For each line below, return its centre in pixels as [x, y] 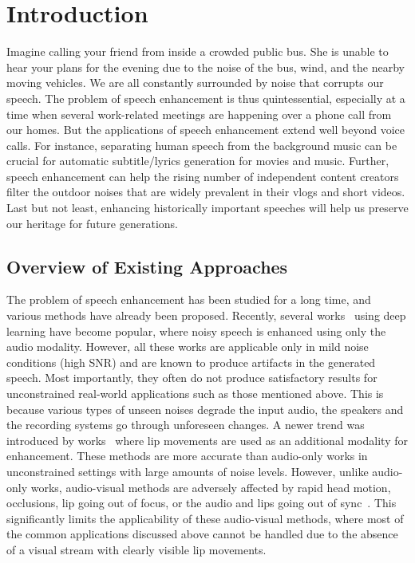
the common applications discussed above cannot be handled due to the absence [202, 534]
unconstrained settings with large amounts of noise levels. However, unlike [188, 471]
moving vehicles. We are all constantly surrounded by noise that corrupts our [195, 83]
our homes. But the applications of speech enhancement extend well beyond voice [206, 130]
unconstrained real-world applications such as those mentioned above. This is [195, 394]
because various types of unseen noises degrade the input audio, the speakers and [205, 409]
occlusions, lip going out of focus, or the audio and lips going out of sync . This [202, 503]
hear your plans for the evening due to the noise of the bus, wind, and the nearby [206, 67]
